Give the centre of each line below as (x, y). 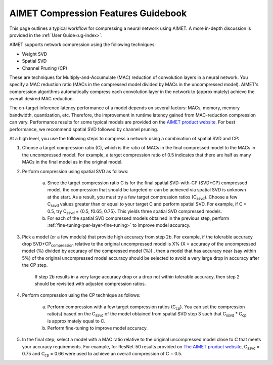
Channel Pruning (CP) (45, 68)
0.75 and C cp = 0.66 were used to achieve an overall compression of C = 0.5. (102, 354)
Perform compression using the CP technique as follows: (81, 295)
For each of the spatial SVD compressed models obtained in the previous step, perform (138, 218)
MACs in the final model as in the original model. (72, 162)
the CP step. (35, 265)
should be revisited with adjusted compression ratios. (90, 284)
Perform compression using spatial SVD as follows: (75, 171)
